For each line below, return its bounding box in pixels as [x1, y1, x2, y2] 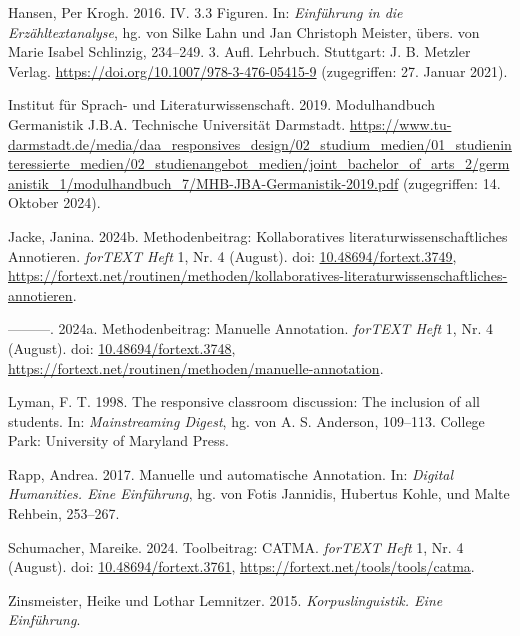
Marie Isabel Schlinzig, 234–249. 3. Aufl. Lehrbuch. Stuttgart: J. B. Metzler [8, 41, 471, 62]
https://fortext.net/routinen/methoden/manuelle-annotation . [8, 357, 384, 378]
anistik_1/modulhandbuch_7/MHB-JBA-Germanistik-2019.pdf [8, 172, 399, 193]
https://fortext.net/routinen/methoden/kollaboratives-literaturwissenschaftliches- [8, 265, 508, 286]
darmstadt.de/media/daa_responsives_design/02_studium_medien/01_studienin [8, 133, 512, 154]
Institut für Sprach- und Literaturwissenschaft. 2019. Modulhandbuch [8, 94, 435, 115]
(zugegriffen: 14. [402, 172, 501, 193]
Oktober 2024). [8, 192, 101, 213]
